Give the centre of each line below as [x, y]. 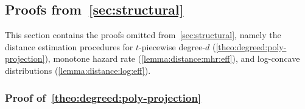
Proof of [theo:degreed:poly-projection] [103, 97]
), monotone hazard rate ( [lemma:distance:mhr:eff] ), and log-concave [172, 58]
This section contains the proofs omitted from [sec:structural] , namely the [143, 35]
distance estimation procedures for [69, 46]
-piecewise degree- [172, 46]
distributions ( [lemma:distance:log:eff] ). [78, 70]
